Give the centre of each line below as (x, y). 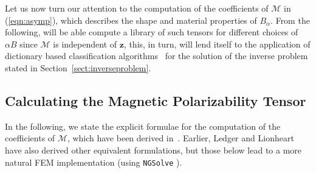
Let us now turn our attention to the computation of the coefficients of (137, 8)
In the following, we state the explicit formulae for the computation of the (143, 126)
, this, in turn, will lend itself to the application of (217, 44)
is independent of (85, 44)
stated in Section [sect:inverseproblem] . (78, 67)
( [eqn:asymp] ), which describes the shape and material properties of (131, 20)
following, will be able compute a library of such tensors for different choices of (152, 32)
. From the (290, 20)
